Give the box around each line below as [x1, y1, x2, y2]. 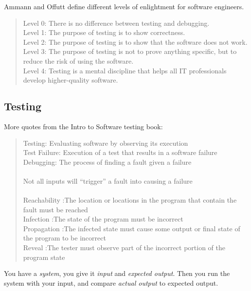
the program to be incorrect [23, 233, 106, 243]
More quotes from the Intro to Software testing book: [4, 121, 163, 131]
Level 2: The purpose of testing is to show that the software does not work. [23, 36, 248, 47]
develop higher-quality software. [23, 75, 118, 85]
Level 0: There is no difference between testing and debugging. [23, 17, 210, 28]
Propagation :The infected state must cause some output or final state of [23, 223, 240, 233]
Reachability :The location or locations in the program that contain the [23, 195, 237, 205]
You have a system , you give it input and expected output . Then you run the [4, 268, 230, 278]
